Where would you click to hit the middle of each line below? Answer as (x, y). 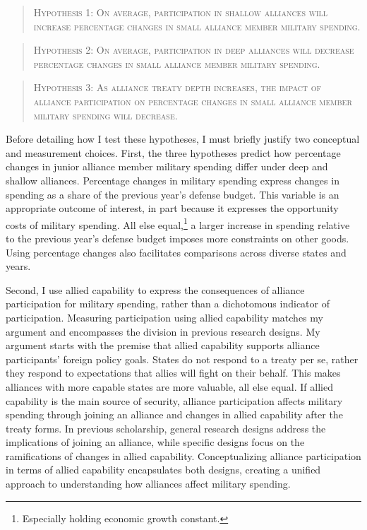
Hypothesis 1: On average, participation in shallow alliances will (181, 12)
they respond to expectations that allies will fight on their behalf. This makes (173, 373)
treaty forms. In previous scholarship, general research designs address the (166, 428)
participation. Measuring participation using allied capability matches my (164, 317)
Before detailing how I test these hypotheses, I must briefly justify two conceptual (183, 139)
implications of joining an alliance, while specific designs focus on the (155, 442)
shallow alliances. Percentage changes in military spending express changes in (173, 180)
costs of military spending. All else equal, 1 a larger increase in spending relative (178, 223)
